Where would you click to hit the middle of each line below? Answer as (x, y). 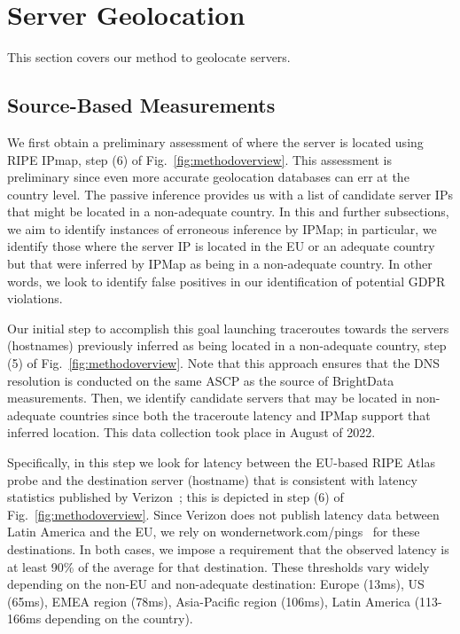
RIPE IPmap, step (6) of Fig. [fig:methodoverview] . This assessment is (199, 159)
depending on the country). (119, 618)
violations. (35, 298)
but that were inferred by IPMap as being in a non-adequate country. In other (220, 264)
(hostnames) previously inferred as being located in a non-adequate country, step (227, 345)
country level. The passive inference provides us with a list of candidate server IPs (230, 194)
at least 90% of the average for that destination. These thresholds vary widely (218, 566)
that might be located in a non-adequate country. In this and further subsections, (228, 211)
